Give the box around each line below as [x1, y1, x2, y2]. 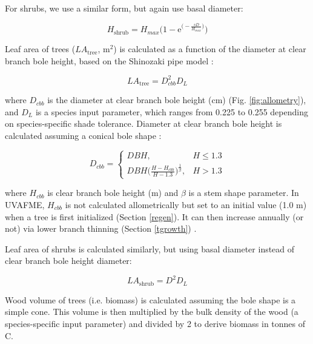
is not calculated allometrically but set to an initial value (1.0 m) [65, 198, 307, 211]
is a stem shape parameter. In [188, 186, 299, 199]
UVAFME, [5, 198, 45, 211]
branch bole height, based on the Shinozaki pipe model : [5, 54, 214, 67]
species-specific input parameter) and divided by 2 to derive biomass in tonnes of [5, 317, 306, 330]
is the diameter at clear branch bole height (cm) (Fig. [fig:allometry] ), [47, 93, 306, 106]
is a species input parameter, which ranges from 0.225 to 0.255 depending [35, 105, 308, 118]
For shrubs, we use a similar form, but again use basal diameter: [5, 2, 243, 14]
